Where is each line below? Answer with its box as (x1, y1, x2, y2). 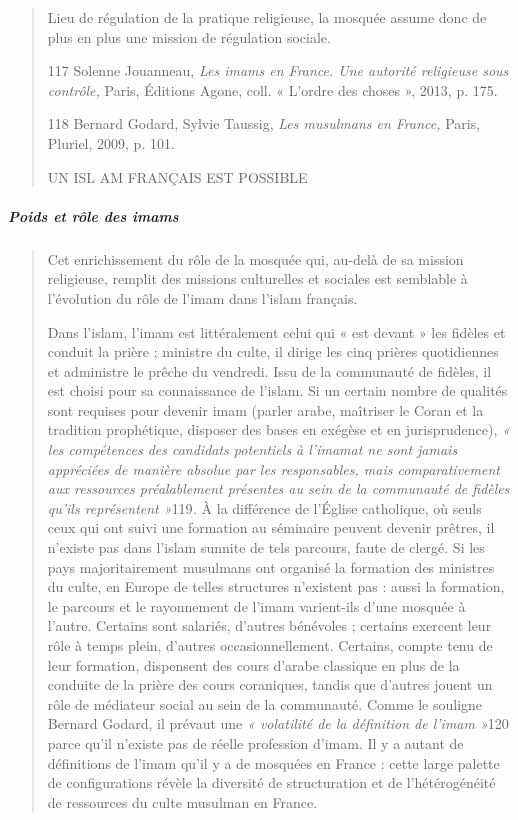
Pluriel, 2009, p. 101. (47, 132, 175, 153)
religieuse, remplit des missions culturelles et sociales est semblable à (47, 268, 468, 289)
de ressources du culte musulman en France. (47, 791, 318, 812)
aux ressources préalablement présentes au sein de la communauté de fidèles (47, 478, 510, 499)
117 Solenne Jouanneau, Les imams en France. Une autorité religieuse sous (47, 60, 509, 81)
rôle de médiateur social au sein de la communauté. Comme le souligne (47, 693, 483, 714)
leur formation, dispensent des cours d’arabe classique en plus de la (47, 654, 460, 675)
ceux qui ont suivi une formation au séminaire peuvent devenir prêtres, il (47, 517, 495, 538)
